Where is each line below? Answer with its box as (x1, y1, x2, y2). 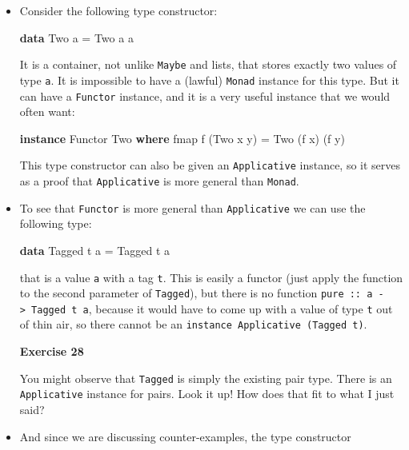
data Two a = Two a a (19, 29, 134, 46)
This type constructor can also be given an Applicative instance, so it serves (19, 157, 401, 173)
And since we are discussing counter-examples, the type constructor (19, 428, 351, 444)
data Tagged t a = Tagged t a (19, 241, 170, 258)
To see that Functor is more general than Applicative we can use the (19, 199, 366, 216)
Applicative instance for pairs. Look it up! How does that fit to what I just (19, 385, 395, 402)
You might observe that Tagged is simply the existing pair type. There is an (19, 369, 392, 386)
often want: (19, 103, 75, 120)
